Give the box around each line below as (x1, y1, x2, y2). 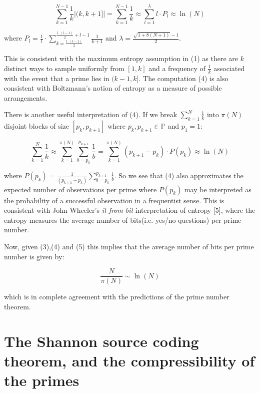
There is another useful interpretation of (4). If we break (4, 109, 177, 120)
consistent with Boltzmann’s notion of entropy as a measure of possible (4, 83, 222, 93)
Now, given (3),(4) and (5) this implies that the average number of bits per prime (4, 241, 254, 251)
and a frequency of (148, 63, 205, 73)
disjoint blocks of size (4, 121, 69, 131)
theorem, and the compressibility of (4, 350, 255, 370)
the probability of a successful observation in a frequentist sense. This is (4, 195, 224, 205)
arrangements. (4, 92, 47, 103)
